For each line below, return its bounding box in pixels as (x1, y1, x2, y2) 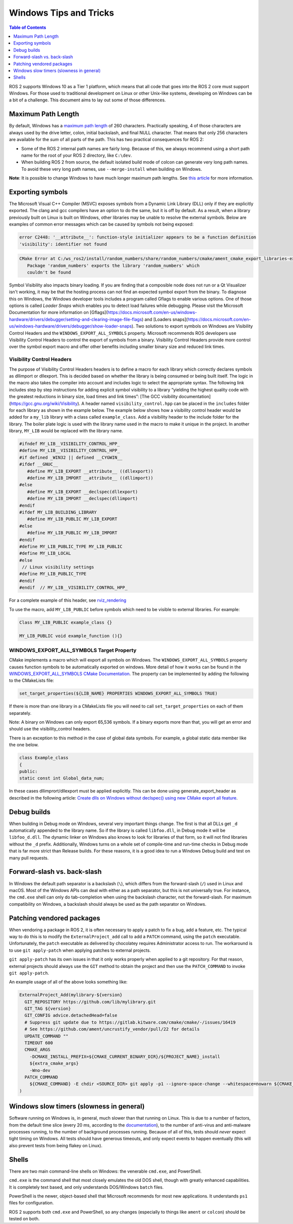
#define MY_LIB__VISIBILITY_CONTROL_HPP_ (19, 448, 120, 453)
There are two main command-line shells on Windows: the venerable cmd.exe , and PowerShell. (9, 1168, 202, 1174)
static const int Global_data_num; (19, 776, 105, 781)
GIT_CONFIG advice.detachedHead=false (24, 1012, 117, 1018)
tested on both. (9, 1216, 40, 1222)
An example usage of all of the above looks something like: (9, 979, 128, 985)
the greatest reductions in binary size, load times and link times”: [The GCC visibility (9, 394, 178, 400)
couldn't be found (27, 269, 71, 275)
